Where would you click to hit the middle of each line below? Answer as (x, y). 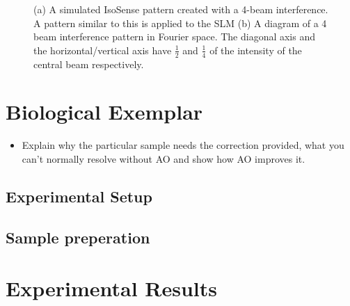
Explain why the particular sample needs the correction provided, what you (183, 145)
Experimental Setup (79, 196)
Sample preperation (78, 237)
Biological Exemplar (104, 112)
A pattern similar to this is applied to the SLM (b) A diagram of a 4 (180, 23)
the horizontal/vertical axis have (103, 50)
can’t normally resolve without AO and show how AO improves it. (164, 158)
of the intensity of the (256, 50)
